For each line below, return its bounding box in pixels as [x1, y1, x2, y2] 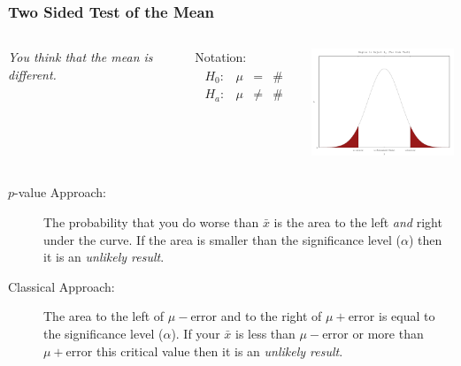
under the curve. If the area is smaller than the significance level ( [43, 230, 402, 248]
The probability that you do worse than [43, 213, 259, 232]
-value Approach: [14, 183, 106, 202]
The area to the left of [43, 307, 165, 325]
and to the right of [220, 307, 322, 325]
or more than [352, 324, 424, 343]
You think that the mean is [8, 48, 153, 66]
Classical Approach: [8, 277, 115, 295]
